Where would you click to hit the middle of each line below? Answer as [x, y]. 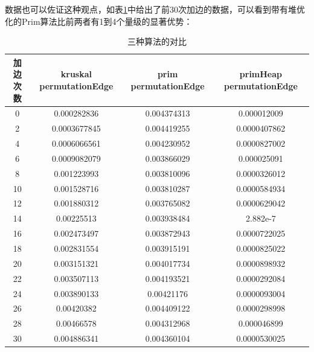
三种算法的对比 [157, 41]
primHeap [261, 74]
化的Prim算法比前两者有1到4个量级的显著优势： [99, 21]
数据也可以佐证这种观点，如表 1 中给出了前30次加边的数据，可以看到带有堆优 [155, 9]
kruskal [76, 74]
